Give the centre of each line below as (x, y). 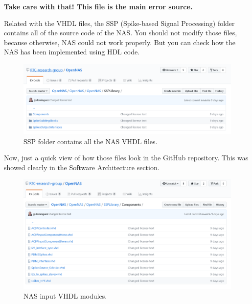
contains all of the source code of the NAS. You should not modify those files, (121, 33)
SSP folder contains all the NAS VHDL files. (91, 141)
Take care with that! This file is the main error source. (98, 6)
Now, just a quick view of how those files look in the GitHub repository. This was (126, 158)
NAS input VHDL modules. (65, 296)
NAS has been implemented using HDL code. (72, 52)
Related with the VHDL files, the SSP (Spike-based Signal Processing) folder (119, 23)
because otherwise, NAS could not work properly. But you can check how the (120, 42)
